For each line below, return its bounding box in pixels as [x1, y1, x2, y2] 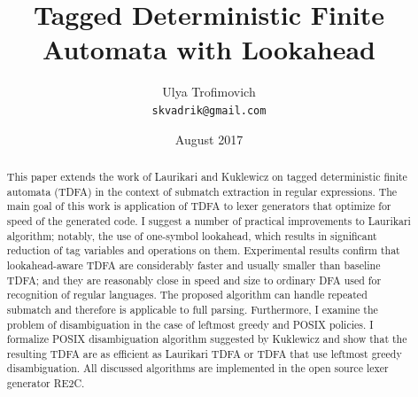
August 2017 [174, 129, 244, 148]
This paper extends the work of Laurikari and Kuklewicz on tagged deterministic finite [6, 168, 407, 183]
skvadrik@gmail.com [151, 104, 267, 117]
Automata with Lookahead [43, 31, 375, 67]
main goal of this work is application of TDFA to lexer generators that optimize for [6, 198, 391, 214]
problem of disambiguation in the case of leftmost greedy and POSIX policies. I [6, 316, 374, 331]
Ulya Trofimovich [162, 82, 256, 101]
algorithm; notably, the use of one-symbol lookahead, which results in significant [6, 228, 377, 243]
